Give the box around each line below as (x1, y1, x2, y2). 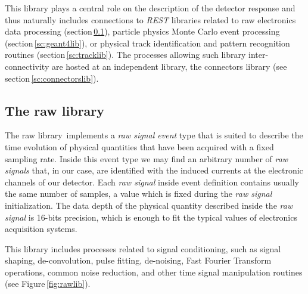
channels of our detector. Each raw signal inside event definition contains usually (5, 175, 300, 188)
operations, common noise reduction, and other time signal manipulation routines (5, 265, 303, 278)
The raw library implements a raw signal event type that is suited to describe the (5, 129, 303, 141)
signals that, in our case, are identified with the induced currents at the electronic (5, 164, 303, 177)
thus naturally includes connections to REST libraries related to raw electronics (5, 13, 296, 26)
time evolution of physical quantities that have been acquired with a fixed (5, 140, 274, 153)
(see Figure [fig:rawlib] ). (5, 277, 91, 290)
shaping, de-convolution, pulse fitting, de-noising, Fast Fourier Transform (5, 254, 272, 267)
